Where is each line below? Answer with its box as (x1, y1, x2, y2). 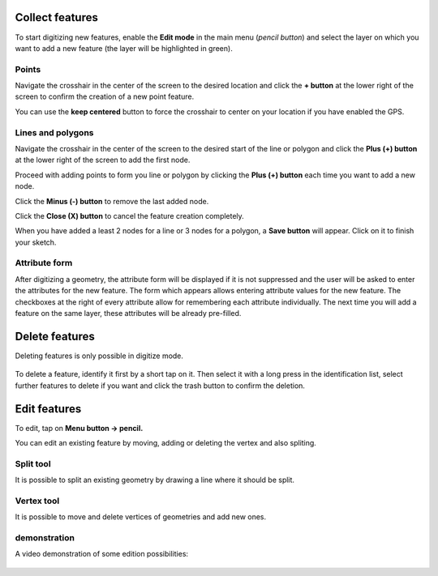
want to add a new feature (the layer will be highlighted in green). (15, 43, 233, 53)
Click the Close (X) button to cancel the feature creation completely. (15, 211, 245, 220)
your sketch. (15, 237, 57, 247)
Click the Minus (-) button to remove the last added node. (15, 196, 209, 206)
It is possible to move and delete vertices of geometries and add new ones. (15, 512, 267, 522)
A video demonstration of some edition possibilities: (15, 549, 189, 559)
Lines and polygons (15, 126, 94, 138)
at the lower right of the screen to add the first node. (15, 155, 191, 165)
